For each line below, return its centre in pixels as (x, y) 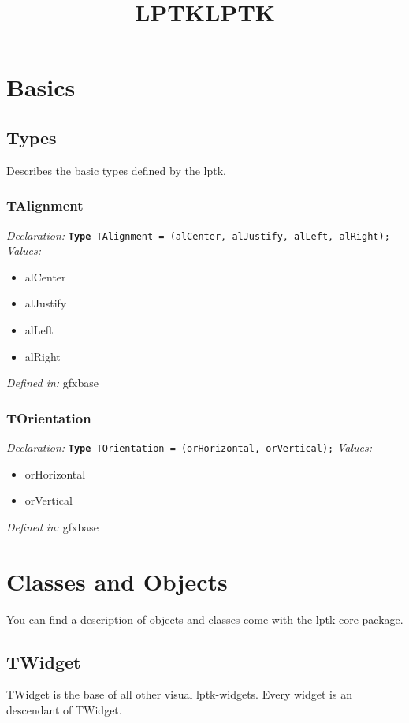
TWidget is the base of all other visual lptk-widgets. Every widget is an (179, 694)
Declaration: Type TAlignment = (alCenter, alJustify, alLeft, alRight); (198, 235)
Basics (41, 87)
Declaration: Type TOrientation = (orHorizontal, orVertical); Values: (189, 447)
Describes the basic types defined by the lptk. (116, 170)
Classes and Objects (117, 581)
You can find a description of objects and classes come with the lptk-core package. (205, 619)
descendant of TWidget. (64, 709)
